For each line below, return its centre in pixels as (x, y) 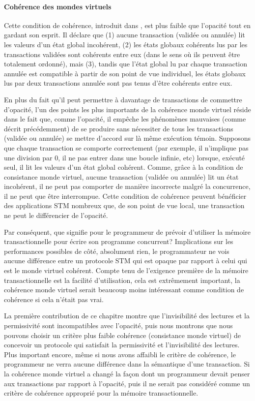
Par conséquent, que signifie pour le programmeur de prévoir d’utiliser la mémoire (127, 231)
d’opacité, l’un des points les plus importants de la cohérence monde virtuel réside (127, 109)
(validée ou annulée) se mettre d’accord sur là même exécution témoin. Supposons (127, 138)
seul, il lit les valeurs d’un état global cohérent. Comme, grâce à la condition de (124, 167)
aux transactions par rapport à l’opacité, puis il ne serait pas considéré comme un (127, 383)
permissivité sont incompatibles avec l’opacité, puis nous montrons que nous (118, 325)
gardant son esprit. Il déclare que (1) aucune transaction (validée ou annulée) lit (125, 35)
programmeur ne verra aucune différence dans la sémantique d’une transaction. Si (127, 364)
